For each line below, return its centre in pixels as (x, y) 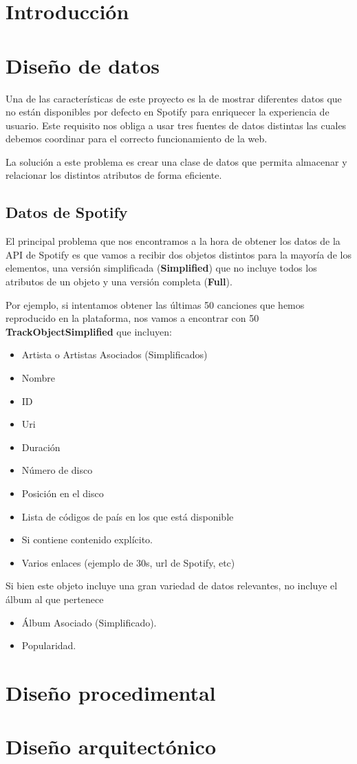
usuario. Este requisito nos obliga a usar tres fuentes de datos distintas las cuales (176, 125)
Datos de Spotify (67, 212)
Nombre (39, 378)
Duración (41, 447)
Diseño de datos (83, 65)
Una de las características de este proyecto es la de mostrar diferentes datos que (174, 98)
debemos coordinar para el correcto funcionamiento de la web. (137, 139)
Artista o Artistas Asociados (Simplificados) (115, 354)
